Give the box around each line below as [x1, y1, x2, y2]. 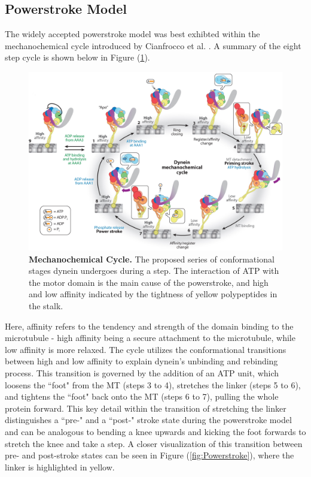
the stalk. [29, 300, 63, 312]
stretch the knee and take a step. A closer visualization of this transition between [5, 437, 303, 449]
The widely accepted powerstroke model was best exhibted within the [5, 28, 260, 40]
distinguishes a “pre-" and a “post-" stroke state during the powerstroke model [5, 413, 292, 426]
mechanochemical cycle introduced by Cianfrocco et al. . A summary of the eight [5, 39, 301, 52]
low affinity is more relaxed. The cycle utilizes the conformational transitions [5, 343, 286, 355]
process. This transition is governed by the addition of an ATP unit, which [5, 367, 279, 379]
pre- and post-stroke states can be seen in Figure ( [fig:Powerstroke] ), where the [5, 449, 294, 461]
